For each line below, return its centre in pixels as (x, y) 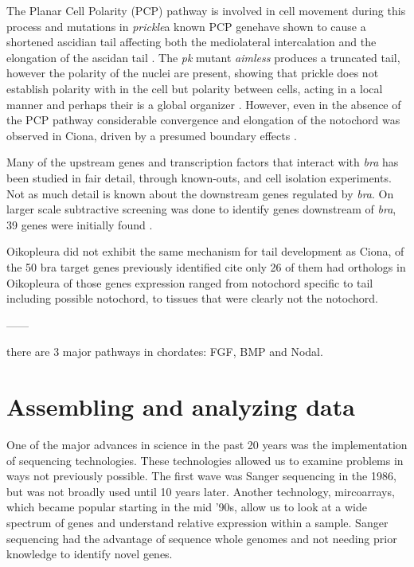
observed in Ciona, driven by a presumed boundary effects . (152, 135)
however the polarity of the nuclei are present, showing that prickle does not (193, 73)
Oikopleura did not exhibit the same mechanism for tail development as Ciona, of (205, 251)
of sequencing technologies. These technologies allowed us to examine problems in (205, 460)
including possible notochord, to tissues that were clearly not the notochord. (192, 298)
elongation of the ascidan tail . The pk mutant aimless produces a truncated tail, (203, 57)
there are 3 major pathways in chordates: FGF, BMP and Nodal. (165, 352)
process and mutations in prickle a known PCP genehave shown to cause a (186, 26)
